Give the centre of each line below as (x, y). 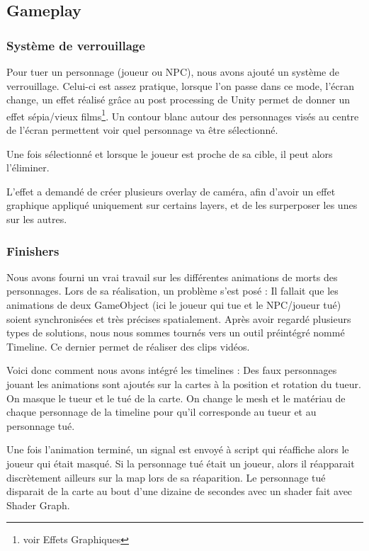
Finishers (33, 250)
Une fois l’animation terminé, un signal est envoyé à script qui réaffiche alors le (178, 449)
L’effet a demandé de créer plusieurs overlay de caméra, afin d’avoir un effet (171, 191)
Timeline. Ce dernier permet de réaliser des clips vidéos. (128, 346)
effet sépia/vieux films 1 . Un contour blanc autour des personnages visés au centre (183, 115)
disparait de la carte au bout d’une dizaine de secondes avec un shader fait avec (180, 491)
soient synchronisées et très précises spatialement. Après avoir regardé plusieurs (179, 318)
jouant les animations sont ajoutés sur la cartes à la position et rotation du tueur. (184, 384)
